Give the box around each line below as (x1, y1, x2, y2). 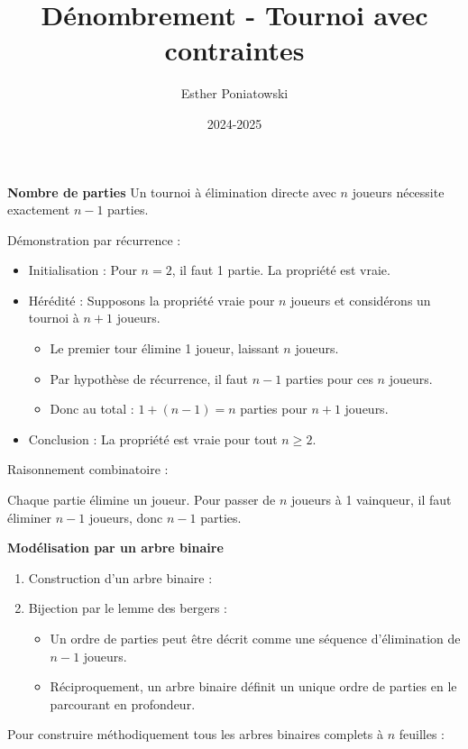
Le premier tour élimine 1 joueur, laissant (50, 339, 280, 358)
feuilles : (399, 725, 445, 744)
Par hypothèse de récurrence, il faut (50, 369, 248, 388)
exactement (7, 200, 70, 219)
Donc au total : (50, 399, 134, 418)
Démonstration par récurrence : (7, 230, 181, 249)
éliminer (7, 507, 52, 526)
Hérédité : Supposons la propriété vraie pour (28, 290, 275, 309)
